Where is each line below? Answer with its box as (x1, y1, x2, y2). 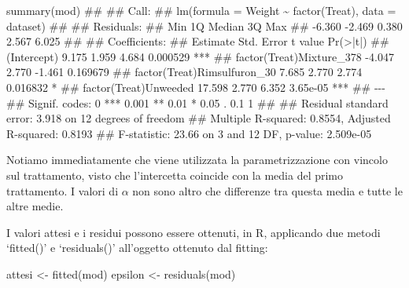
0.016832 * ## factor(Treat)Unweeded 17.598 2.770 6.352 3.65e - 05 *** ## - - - (6, 78, 385, 95)
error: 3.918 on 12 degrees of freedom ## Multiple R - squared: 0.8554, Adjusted (6, 110, 391, 126)
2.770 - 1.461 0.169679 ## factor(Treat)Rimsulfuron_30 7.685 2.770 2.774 (6, 64, 363, 80)
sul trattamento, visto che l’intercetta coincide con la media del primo (6, 166, 344, 183)
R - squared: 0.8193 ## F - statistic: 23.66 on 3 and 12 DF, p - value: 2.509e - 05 (6, 125, 372, 141)
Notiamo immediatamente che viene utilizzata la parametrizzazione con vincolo (6, 151, 388, 168)
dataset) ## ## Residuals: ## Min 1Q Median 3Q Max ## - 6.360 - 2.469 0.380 (6, 17, 403, 34)
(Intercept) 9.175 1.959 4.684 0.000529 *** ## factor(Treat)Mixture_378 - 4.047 (6, 48, 394, 64)
